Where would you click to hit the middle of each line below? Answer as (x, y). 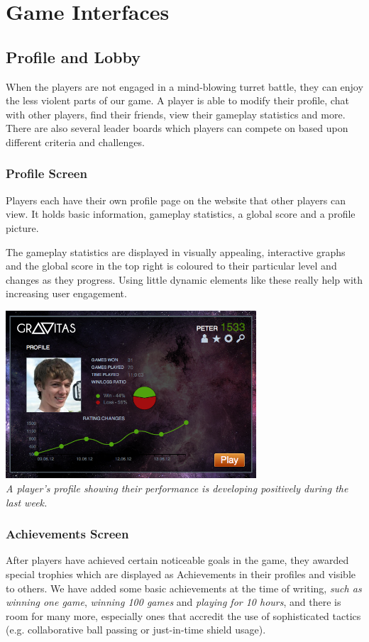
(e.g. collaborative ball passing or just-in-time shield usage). (136, 630)
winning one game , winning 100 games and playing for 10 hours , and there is (174, 602)
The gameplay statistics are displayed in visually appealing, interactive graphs (176, 251)
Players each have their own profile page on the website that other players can (176, 200)
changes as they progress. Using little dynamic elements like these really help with (184, 279)
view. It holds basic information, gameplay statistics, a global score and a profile (181, 214)
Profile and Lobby (73, 56)
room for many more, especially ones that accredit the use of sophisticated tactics (183, 615)
